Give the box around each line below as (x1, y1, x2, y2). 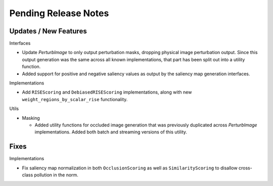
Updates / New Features (9, 27, 87, 35)
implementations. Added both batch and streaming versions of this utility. (34, 129, 187, 135)
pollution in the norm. (33, 172, 78, 178)
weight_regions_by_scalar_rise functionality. (22, 96, 128, 102)
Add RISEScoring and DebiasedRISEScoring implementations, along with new (22, 89, 192, 96)
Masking (22, 115, 40, 121)
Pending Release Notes (9, 8, 109, 19)
